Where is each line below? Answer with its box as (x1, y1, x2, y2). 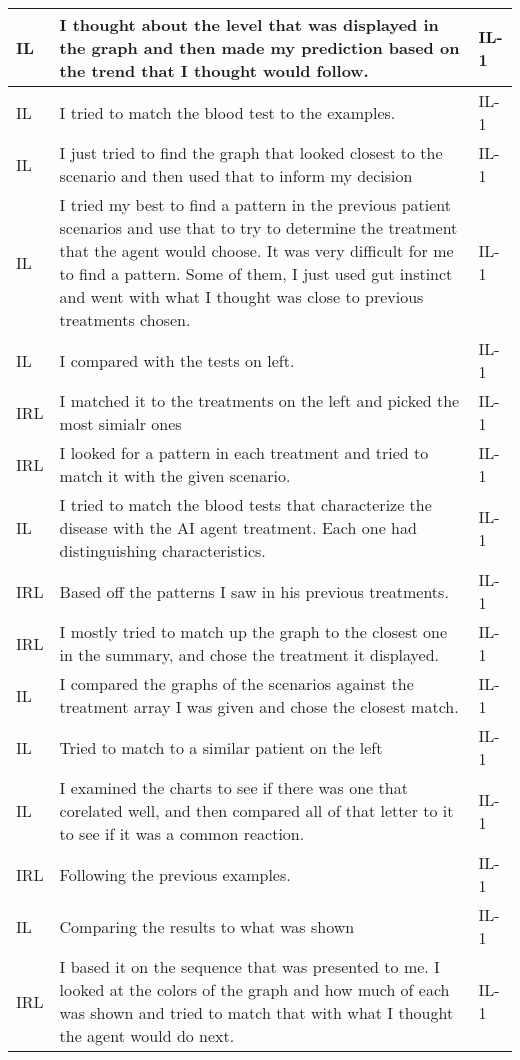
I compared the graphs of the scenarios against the (59, 672, 414, 695)
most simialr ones (59, 412, 182, 435)
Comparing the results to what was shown (59, 914, 355, 938)
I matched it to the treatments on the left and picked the (59, 389, 460, 412)
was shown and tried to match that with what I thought (59, 1001, 454, 1024)
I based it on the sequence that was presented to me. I (59, 955, 440, 978)
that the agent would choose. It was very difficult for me (59, 239, 454, 262)
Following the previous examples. (59, 862, 291, 886)
